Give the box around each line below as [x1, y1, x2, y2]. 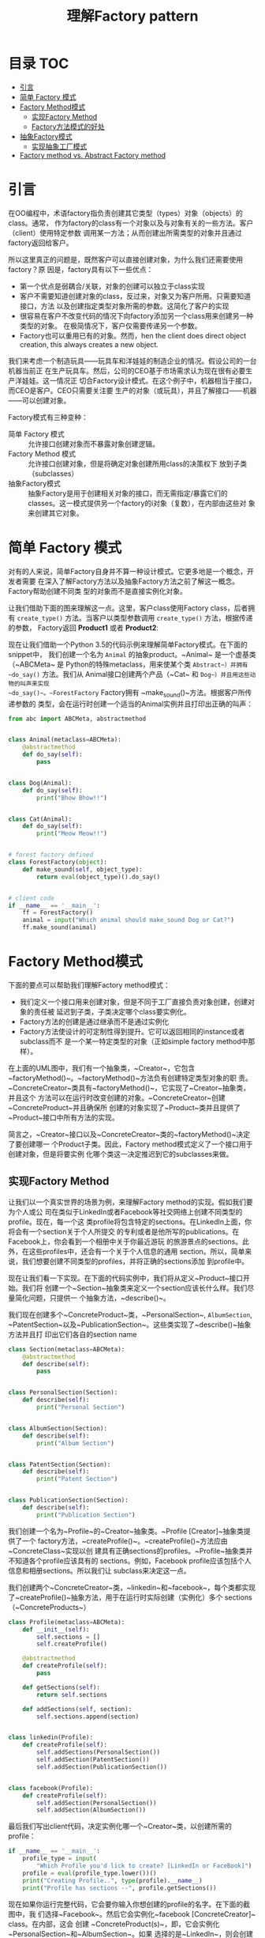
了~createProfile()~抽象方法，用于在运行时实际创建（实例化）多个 [8, 1592, 223, 1602]
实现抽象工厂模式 [31, 142, 88, 151]
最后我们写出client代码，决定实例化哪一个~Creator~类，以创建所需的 [8, 1822, 233, 1831]
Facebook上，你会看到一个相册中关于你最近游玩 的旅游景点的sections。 [8, 1237, 243, 1246]
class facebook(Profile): [8, 1784, 93, 1792]
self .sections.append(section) [36, 1713, 140, 1721]
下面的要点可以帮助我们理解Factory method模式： [8, 980, 171, 990]
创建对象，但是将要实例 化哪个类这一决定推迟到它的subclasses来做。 [8, 1150, 233, 1159]
